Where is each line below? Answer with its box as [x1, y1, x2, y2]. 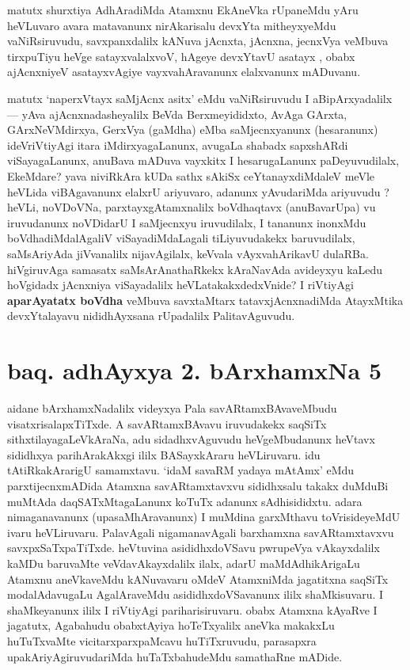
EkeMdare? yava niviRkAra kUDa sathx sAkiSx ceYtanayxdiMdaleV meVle [7, 167, 375, 184]
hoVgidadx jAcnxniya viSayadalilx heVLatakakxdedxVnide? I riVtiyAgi [7, 276, 354, 293]
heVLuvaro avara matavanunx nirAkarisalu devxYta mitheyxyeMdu [7, 17, 336, 33]
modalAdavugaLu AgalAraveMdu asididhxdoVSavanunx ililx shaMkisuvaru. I [7, 586, 384, 603]
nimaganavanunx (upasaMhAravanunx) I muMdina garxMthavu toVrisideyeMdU [7, 508, 401, 525]
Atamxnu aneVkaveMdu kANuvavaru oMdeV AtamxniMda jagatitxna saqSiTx [7, 570, 389, 587]
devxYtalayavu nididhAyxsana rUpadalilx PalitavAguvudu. [7, 307, 295, 324]
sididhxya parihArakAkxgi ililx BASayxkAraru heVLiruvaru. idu [7, 446, 321, 463]
